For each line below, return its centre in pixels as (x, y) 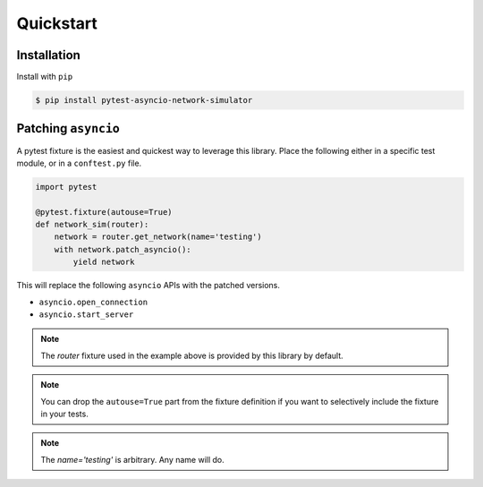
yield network (104, 262)
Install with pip (45, 77)
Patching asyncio (68, 128)
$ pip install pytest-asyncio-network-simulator (144, 100)
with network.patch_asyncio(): (123, 249)
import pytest (66, 187)
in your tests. (64, 414)
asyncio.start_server (86, 315)
